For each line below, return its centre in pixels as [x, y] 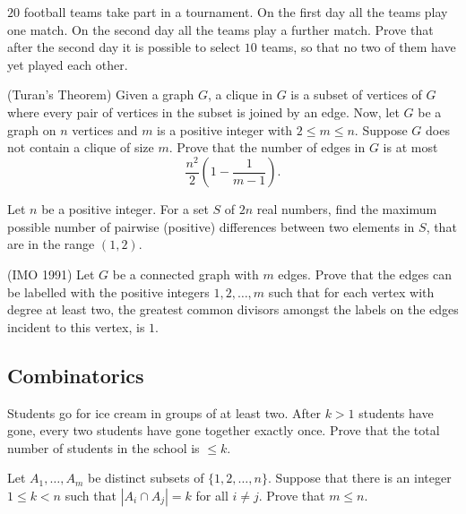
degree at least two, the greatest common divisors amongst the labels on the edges [233, 309]
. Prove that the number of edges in [267, 147]
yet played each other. [68, 64]
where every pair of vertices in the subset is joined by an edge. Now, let [203, 111]
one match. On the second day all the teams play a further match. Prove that [220, 29]
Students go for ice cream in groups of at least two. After [164, 412]
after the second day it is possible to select [124, 47]
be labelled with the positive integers [108, 291]
